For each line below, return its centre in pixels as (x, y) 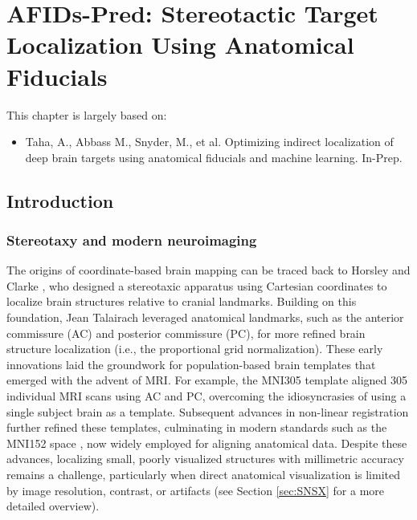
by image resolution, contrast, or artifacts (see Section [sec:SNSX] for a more (195, 490)
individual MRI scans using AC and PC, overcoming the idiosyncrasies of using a (206, 396)
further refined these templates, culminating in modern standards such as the (197, 427)
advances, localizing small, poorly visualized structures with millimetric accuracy (205, 459)
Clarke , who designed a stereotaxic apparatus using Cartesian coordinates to (197, 285)
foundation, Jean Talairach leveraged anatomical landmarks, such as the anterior (205, 317)
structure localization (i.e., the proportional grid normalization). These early (195, 349)
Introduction (60, 200)
